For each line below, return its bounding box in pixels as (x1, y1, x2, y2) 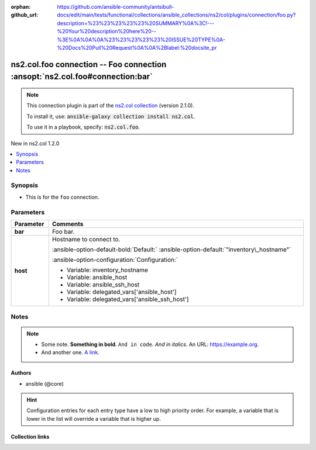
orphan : (11, 4, 31, 10)
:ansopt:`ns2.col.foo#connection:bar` (11, 72, 153, 82)
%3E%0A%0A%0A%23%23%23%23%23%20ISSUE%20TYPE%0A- (57, 36, 225, 43)
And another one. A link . (41, 349, 99, 356)
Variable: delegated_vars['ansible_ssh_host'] (66, 295, 190, 303)
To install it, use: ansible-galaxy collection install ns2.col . (26, 113, 195, 120)
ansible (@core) (25, 380, 64, 387)
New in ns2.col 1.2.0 (11, 140, 60, 147)
